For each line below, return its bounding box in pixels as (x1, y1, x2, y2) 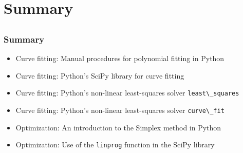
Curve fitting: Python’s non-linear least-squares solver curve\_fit (15, 104, 225, 115)
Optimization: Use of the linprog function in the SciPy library (15, 139, 215, 150)
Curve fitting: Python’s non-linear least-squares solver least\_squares (15, 87, 239, 98)
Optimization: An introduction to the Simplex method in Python (15, 122, 221, 132)
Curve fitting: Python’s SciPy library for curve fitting (15, 70, 184, 81)
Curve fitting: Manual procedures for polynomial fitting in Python (15, 53, 225, 64)
